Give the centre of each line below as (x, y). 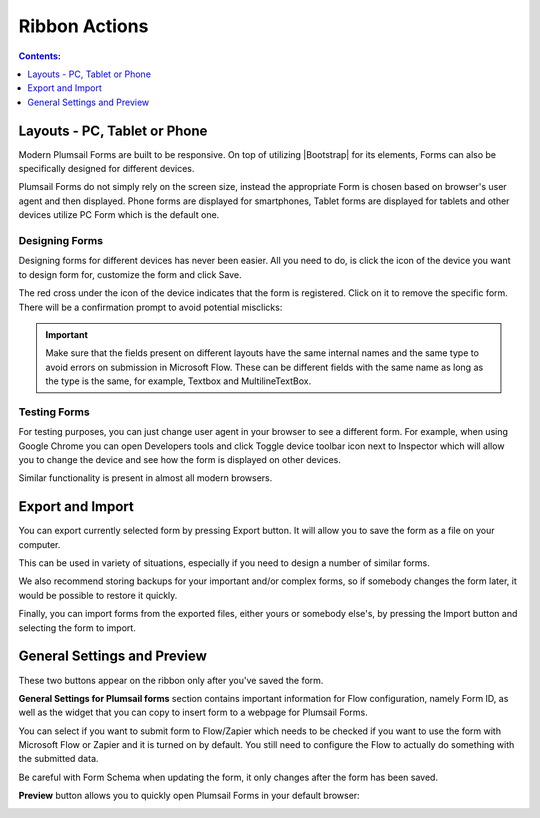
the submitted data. (58, 759)
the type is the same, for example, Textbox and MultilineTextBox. (178, 381)
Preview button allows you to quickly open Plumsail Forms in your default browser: (189, 796)
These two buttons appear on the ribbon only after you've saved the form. (171, 680)
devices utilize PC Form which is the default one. (119, 215)
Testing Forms (54, 412)
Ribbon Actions (83, 26)
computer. (39, 544)
